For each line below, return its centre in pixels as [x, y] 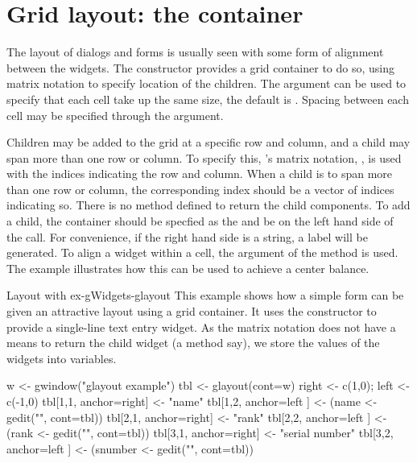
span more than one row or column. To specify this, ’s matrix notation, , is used [204, 157]
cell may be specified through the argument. [115, 115]
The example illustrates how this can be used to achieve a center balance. [188, 268]
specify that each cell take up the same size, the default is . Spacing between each [208, 99]
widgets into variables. [62, 358]
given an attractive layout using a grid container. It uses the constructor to [192, 311]
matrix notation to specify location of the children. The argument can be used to [206, 83]
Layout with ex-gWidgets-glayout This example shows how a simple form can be [205, 295]
